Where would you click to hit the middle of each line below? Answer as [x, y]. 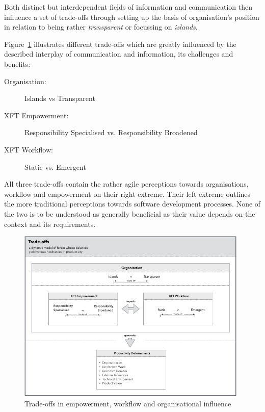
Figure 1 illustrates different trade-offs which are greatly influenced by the [120, 44]
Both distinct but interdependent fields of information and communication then [128, 7]
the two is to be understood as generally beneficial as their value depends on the [130, 213]
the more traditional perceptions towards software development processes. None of [132, 204]
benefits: [17, 63]
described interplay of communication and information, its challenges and [119, 54]
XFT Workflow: [29, 149]
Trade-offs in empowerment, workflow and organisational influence [128, 403]
